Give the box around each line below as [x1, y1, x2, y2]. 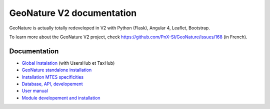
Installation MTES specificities [21, 74, 84, 80]
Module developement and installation [21, 95, 100, 101]
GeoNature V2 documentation [9, 7, 137, 18]
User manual [21, 88, 48, 94]
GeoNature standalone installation [21, 67, 92, 73]
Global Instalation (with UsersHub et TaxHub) [21, 60, 115, 66]
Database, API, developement [21, 81, 83, 87]
